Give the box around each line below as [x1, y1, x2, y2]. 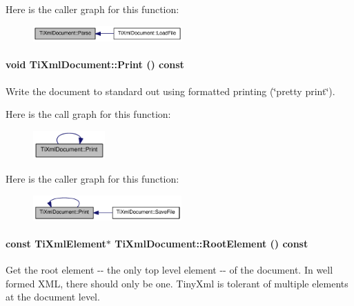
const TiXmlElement [6, 236, 106, 250]
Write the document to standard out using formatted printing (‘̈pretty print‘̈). [6, 83, 335, 98]
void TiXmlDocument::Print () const [6, 57, 184, 72]
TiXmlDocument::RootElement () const [115, 236, 308, 250]
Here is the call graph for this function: [6, 107, 171, 121]
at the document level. [6, 289, 100, 304]
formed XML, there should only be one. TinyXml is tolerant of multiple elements [6, 276, 348, 290]
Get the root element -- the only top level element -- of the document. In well [6, 263, 333, 277]
